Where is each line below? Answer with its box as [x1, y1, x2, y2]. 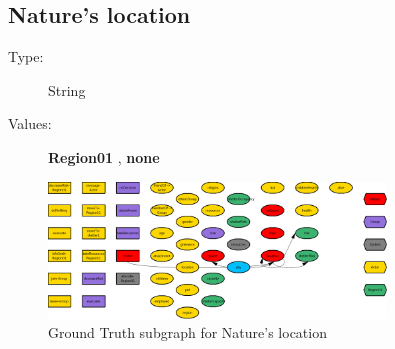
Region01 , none [48, 146, 160, 167]
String [48, 79, 86, 100]
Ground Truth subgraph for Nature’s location [48, 322, 327, 343]
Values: [8, 113, 52, 134]
